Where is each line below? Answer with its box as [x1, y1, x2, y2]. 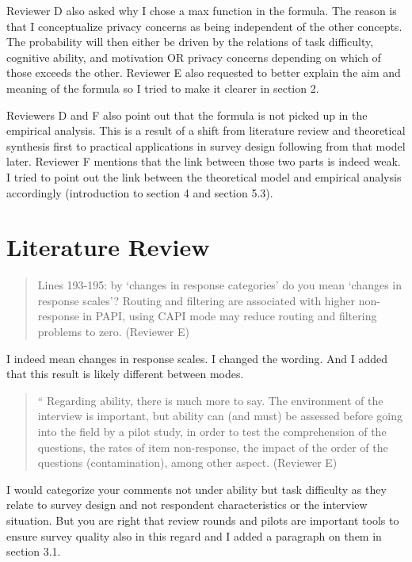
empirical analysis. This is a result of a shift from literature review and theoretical [6, 122, 406, 139]
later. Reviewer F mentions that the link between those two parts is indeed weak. [6, 153, 401, 170]
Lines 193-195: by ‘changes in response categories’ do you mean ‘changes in [37, 277, 402, 293]
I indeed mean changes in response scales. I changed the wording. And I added [6, 350, 388, 366]
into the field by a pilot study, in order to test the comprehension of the [37, 423, 387, 439]
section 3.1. [6, 543, 61, 560]
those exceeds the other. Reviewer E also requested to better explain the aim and [6, 64, 401, 81]
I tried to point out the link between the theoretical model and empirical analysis [6, 168, 402, 185]
